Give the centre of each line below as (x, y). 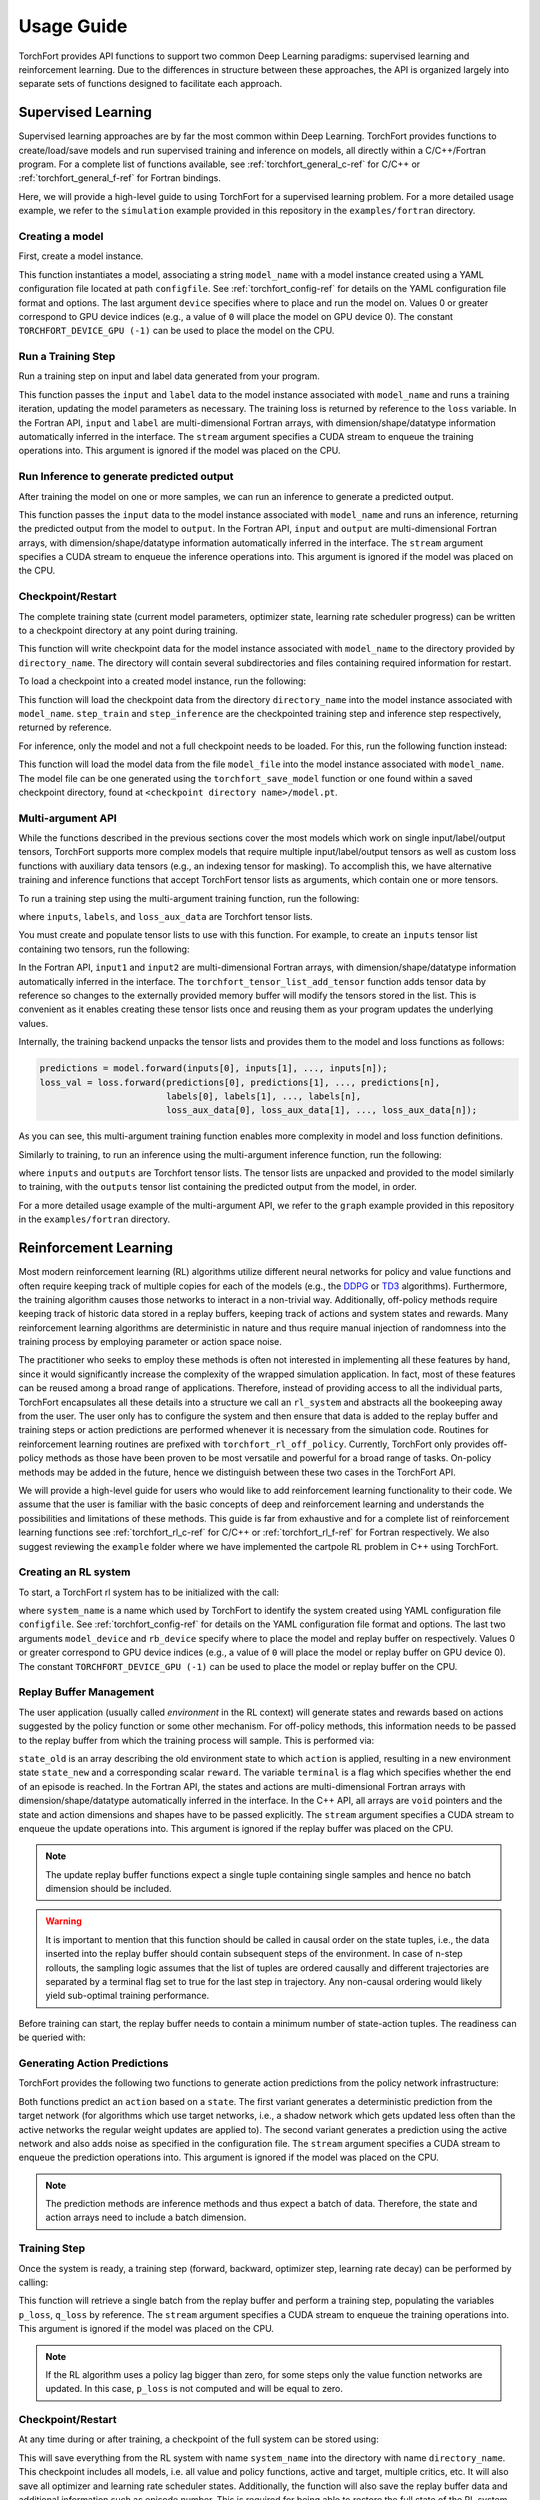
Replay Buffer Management (86, 1692)
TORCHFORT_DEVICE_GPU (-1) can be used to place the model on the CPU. (176, 331)
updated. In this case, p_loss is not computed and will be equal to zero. (194, 2389)
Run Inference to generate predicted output (126, 477)
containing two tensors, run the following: (104, 949)
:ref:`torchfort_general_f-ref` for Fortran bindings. (120, 178)
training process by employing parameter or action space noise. (150, 1342)
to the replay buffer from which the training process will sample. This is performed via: (196, 1740)
